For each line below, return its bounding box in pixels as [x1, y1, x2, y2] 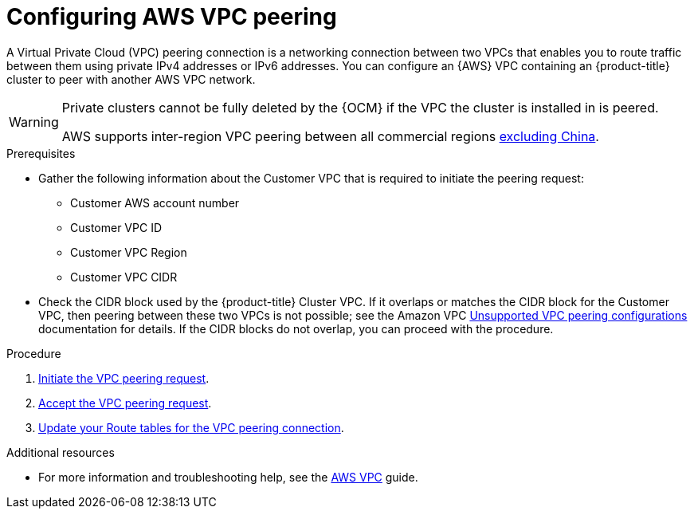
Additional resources [6, 445, 115, 459]
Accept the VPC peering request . [38, 395, 212, 410]
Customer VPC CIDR [70, 269, 178, 284]
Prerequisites [6, 146, 76, 160]
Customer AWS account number [70, 195, 240, 210]
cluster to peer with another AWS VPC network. [6, 72, 256, 86]
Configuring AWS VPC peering [6, 3, 337, 30]
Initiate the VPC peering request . [38, 371, 210, 385]
